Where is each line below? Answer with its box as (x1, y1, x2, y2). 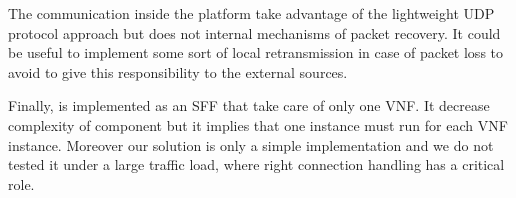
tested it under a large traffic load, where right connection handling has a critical (8, 154, 505, 175)
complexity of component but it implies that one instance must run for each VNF (8, 114, 508, 135)
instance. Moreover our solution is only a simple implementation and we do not (8, 134, 494, 155)
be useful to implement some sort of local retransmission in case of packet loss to (8, 42, 504, 63)
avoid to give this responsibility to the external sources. (8, 61, 348, 82)
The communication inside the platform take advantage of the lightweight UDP (8, 3, 495, 23)
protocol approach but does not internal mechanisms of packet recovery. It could (8, 22, 501, 43)
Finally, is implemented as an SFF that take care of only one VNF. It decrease (8, 95, 490, 116)
